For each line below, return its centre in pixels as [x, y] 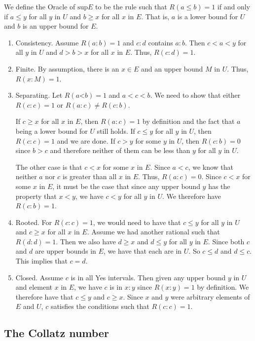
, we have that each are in [143, 251]
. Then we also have [86, 241]
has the [219, 186]
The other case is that [49, 167]
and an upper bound [172, 68]
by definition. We [223, 287]
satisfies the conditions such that [100, 306]
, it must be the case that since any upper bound [126, 186]
